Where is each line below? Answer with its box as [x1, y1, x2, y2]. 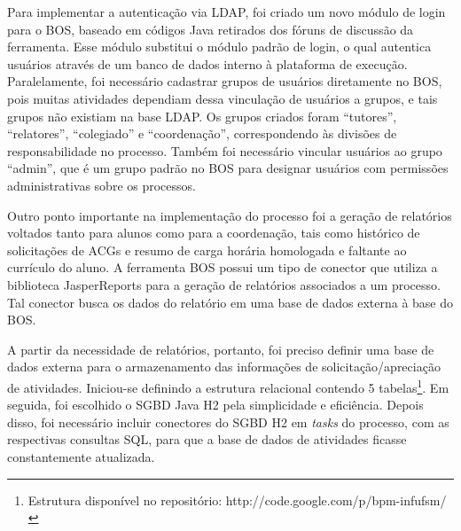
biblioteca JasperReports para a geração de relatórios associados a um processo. [7, 275, 441, 293]
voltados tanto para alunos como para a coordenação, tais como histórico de [7, 223, 420, 242]
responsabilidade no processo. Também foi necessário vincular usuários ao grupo [7, 141, 442, 160]
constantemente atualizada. [7, 447, 155, 465]
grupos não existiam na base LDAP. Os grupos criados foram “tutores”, [7, 106, 397, 125]
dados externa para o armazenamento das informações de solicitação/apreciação [7, 357, 441, 376]
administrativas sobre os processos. [7, 176, 196, 194]
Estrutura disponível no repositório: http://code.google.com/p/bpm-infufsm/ [27, 490, 447, 509]
